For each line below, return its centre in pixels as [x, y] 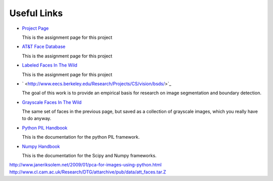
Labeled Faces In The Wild [50, 65]
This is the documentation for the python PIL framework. [81, 137]
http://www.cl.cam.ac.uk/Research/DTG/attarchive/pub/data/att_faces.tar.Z [88, 172]
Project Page [35, 28]
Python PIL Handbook [45, 128]
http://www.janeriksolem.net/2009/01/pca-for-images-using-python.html [85, 165]
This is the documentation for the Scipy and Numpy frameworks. [89, 156]
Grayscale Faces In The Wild [52, 102]
